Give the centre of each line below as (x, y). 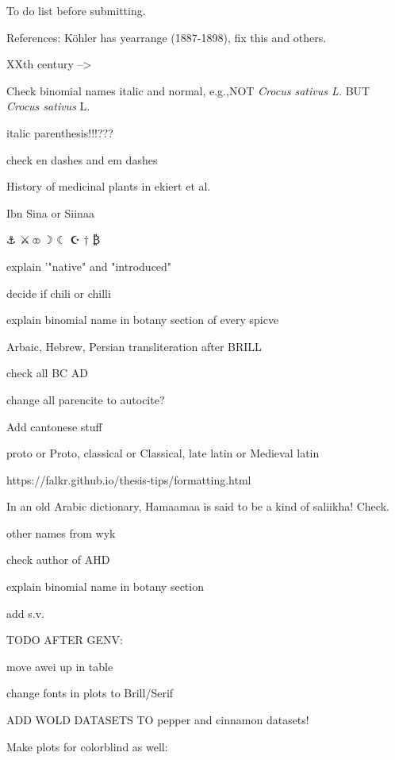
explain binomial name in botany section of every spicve (143, 320)
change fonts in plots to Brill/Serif (90, 693)
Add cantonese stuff (54, 426)
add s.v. (25, 613)
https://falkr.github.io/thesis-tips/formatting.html (129, 479)
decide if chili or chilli (59, 293)
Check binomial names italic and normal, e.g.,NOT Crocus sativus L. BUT (188, 90)
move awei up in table (60, 666)
